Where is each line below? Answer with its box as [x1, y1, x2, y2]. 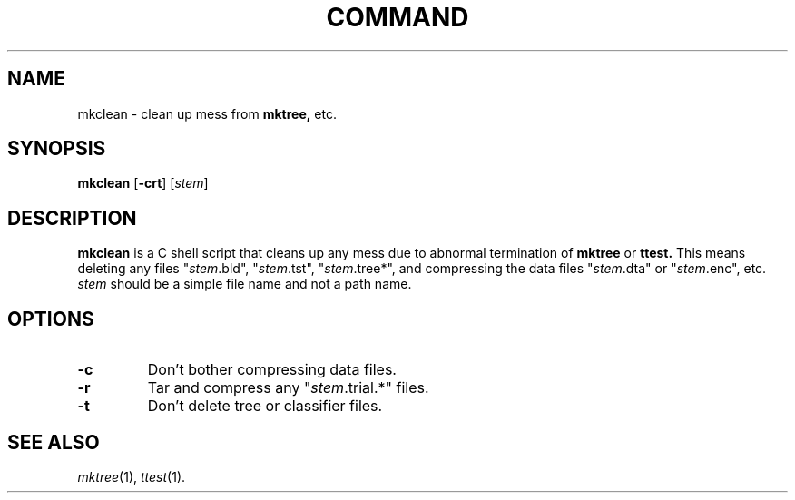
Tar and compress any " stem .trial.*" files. [147, 378, 429, 397]
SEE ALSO [7, 430, 100, 454]
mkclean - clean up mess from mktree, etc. [77, 105, 337, 122]
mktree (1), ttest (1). [77, 468, 186, 485]
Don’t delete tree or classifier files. [147, 397, 383, 416]
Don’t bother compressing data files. [147, 360, 397, 379]
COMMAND [326, 2, 469, 33]
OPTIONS [7, 307, 94, 330]
